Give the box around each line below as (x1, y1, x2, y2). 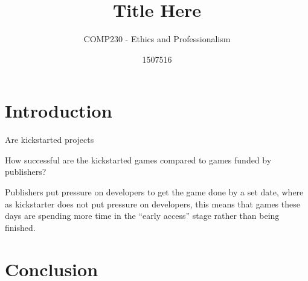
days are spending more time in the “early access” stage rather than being (5, 209, 280, 222)
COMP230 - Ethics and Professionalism (83, 33, 231, 45)
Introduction (5, 98, 112, 123)
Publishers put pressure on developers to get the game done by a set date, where (5, 186, 304, 198)
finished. (5, 221, 36, 233)
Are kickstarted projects (5, 133, 94, 146)
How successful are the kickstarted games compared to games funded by (5, 153, 272, 166)
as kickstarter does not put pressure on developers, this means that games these (5, 197, 300, 210)
